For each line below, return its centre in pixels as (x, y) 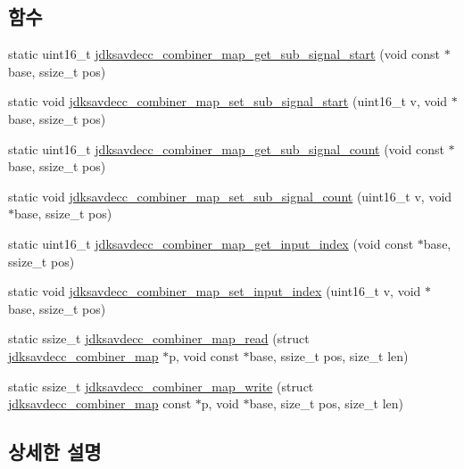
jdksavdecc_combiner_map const (100, 403)
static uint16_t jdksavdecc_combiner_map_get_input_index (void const (211, 243)
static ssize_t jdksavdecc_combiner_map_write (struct (161, 386)
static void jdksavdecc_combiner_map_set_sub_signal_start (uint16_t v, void (228, 101)
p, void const (204, 355)
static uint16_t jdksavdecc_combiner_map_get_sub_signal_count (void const (226, 148)
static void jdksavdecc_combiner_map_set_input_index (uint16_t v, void (215, 291)
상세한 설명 (55, 452)
